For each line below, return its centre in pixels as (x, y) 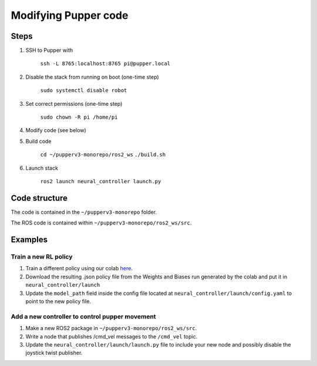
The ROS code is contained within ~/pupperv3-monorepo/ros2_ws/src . (101, 223)
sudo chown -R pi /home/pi (79, 117)
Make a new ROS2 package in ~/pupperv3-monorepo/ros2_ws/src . (111, 328)
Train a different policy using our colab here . (79, 268)
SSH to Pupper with (49, 51)
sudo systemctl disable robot (84, 90)
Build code (38, 141)
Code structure (39, 198)
